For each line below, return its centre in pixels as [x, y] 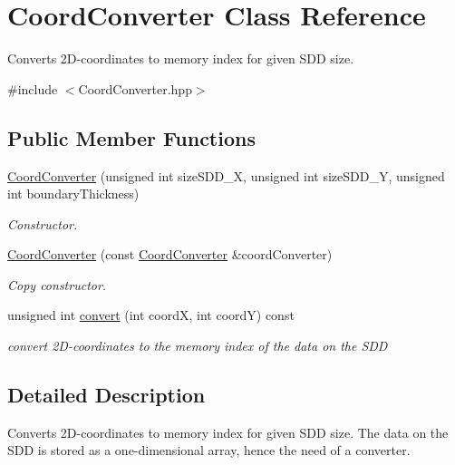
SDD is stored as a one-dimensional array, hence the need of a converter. [209, 450]
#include [33, 88]
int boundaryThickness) [73, 194]
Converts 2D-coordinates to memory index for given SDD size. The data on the [228, 432]
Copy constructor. [57, 284]
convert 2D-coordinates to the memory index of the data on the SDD [198, 346]
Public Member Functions [131, 137]
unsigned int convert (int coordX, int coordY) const [151, 315]
